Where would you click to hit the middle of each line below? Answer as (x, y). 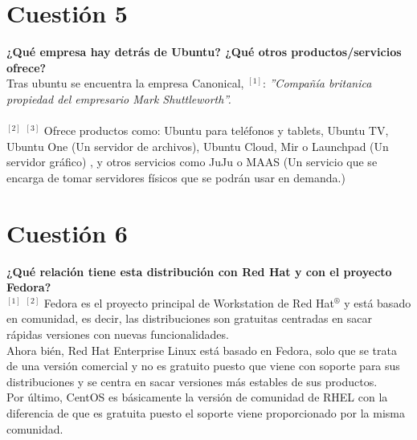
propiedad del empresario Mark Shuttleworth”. (119, 98)
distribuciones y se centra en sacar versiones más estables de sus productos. (192, 381)
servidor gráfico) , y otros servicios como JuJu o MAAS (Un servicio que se (192, 162)
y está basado (378, 302)
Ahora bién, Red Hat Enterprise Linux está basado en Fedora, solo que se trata (202, 350)
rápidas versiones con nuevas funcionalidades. (118, 334)
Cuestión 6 (67, 232)
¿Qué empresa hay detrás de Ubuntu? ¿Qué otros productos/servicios (204, 52)
